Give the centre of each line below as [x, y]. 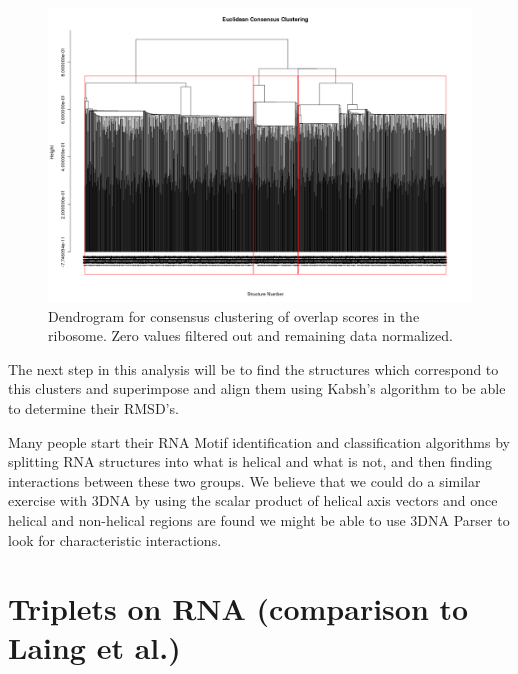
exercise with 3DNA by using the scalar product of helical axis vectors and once [253, 500]
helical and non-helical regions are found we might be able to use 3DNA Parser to [259, 519]
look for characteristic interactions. [115, 539]
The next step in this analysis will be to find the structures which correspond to [253, 368]
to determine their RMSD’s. [93, 407]
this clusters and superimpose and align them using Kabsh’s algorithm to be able [257, 388]
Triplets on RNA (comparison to [238, 608]
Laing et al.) [94, 647]
